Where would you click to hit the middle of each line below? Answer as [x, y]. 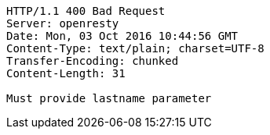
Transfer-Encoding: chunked [93, 61]
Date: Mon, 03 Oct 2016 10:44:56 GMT [122, 36]
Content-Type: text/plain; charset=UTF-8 [135, 48]
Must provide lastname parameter [109, 98]
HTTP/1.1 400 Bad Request [86, 11]
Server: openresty [63, 23]
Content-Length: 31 [66, 73]
